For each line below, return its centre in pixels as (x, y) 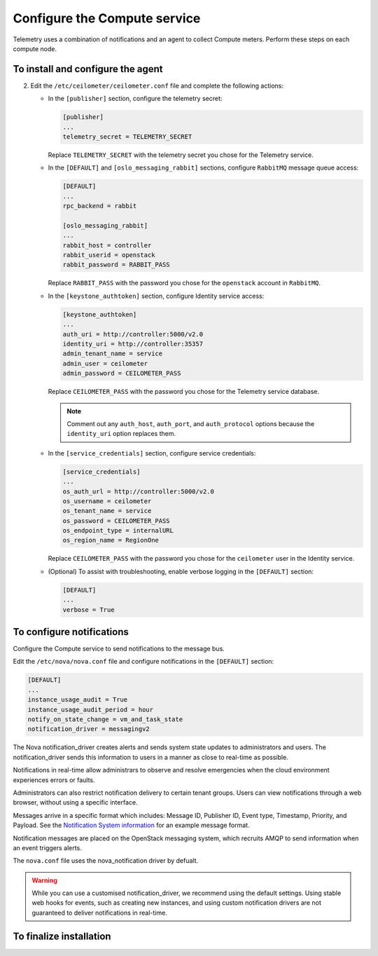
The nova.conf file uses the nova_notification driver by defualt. (106, 861)
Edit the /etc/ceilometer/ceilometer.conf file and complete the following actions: (157, 86)
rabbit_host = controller (107, 245)
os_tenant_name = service (107, 511)
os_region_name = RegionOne (111, 540)
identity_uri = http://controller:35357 (133, 344)
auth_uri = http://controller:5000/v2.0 (133, 334)
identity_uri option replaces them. (121, 434)
